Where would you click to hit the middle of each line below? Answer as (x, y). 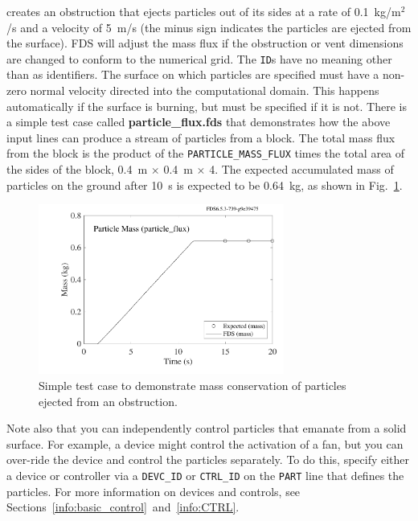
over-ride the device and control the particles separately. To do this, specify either (208, 459)
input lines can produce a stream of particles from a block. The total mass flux (201, 137)
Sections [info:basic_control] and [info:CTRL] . (123, 507)
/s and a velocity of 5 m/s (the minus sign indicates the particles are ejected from (209, 27)
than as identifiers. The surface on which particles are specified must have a (193, 74)
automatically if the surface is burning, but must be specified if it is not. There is (207, 106)
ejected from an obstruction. (108, 401)
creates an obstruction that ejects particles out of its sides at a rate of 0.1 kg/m (204, 11)
